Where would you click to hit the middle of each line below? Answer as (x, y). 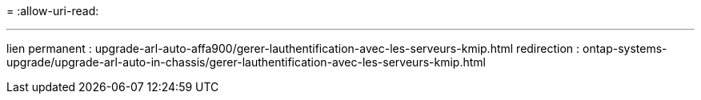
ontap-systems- (625, 48)
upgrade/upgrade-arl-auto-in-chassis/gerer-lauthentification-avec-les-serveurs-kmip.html (246, 62)
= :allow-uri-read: (53, 11)
